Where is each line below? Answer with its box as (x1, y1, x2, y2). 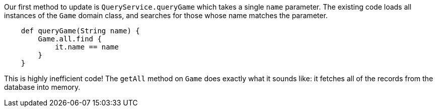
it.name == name (55, 43, 119, 51)
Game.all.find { (38, 35, 102, 43)
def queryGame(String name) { (21, 27, 140, 35)
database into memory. (4, 83, 81, 91)
